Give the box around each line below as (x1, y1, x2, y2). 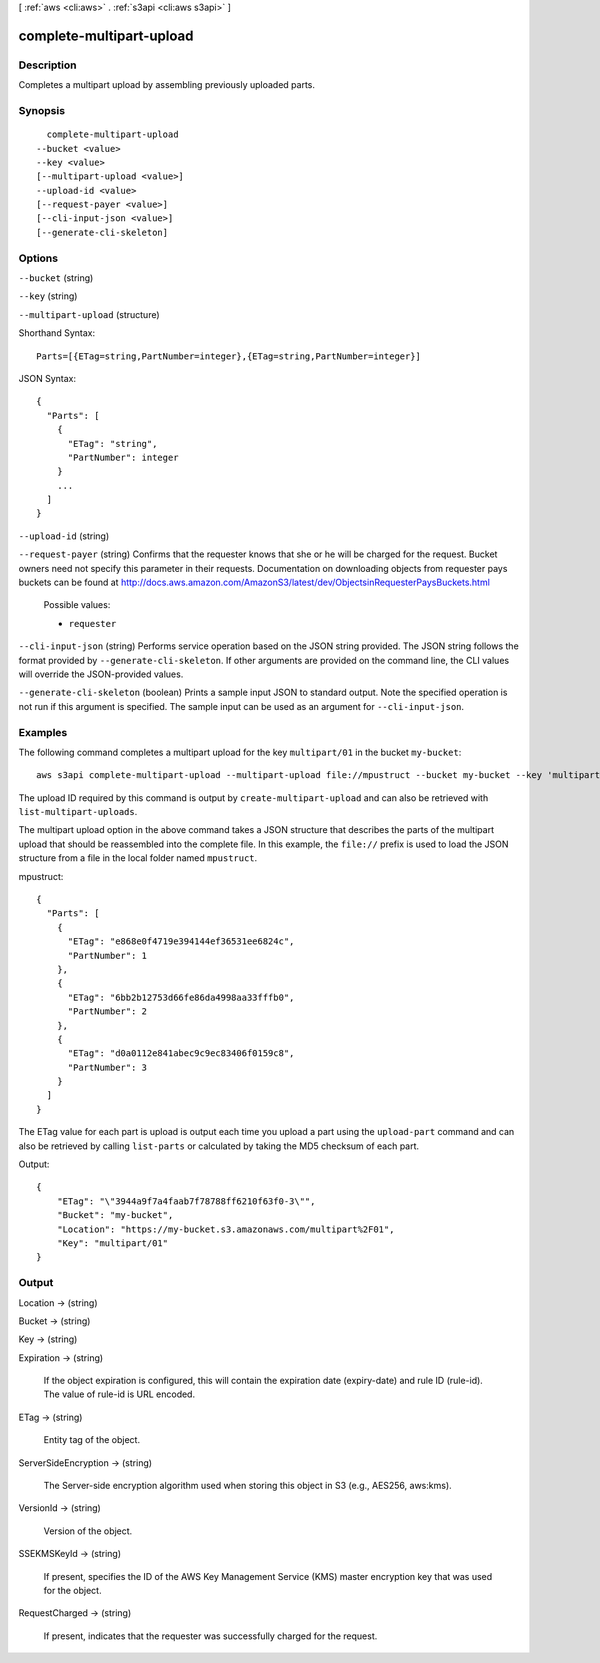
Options (18, 251, 59, 265)
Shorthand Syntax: (18, 327, 95, 339)
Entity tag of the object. (43, 1434, 140, 1446)
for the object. (43, 1585, 102, 1596)
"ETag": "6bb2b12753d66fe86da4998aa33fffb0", (67, 991, 295, 1003)
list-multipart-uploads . (18, 806, 138, 818)
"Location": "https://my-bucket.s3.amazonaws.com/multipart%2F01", (56, 1223, 395, 1235)
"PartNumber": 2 (67, 1006, 148, 1017)
